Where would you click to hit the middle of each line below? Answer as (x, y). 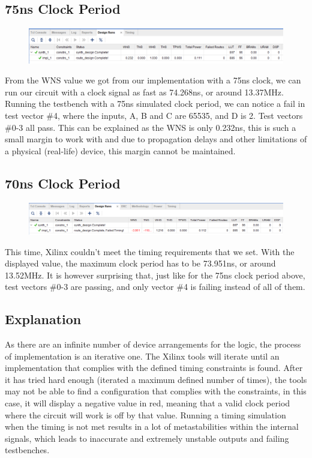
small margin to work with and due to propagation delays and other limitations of (156, 139)
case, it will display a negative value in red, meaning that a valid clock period (148, 403)
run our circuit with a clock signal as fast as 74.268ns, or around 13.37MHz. (144, 92)
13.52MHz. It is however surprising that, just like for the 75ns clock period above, (155, 275)
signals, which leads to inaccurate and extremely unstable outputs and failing (147, 438)
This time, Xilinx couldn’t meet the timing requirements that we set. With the (150, 251)
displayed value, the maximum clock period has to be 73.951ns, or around (140, 263)
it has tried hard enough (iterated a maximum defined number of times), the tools (156, 379)
